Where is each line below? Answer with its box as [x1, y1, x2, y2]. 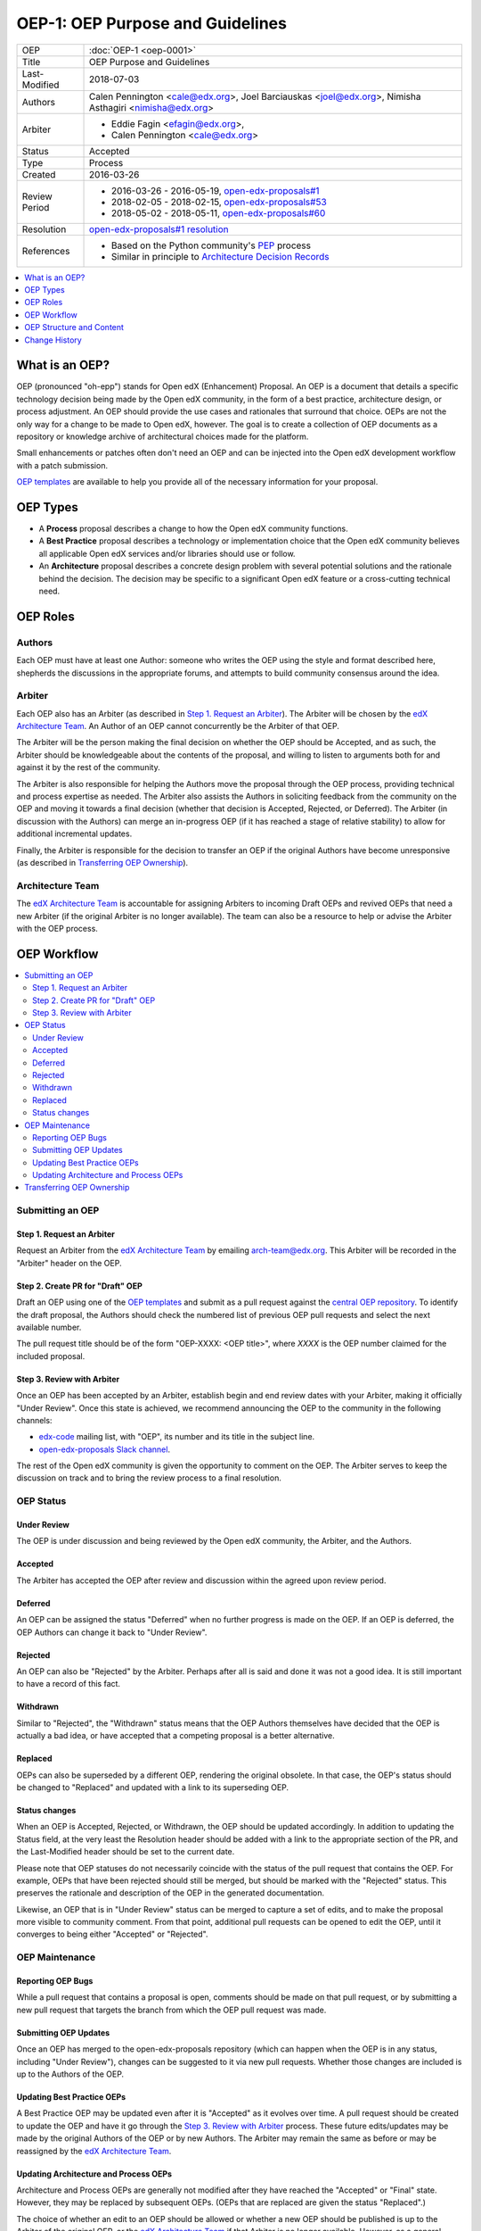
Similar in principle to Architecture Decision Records [111, 250, 330, 262]
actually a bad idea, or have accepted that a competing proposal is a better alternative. [16, 1730, 335, 1741]
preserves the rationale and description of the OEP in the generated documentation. [16, 1887, 325, 1898]
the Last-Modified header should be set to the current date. [16, 1846, 235, 1857]
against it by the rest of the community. [16, 762, 160, 773]
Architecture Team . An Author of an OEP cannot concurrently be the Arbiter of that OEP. [16, 721, 340, 732]
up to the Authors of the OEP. [16, 2069, 125, 2079]
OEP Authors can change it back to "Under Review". [16, 1627, 208, 1638]
